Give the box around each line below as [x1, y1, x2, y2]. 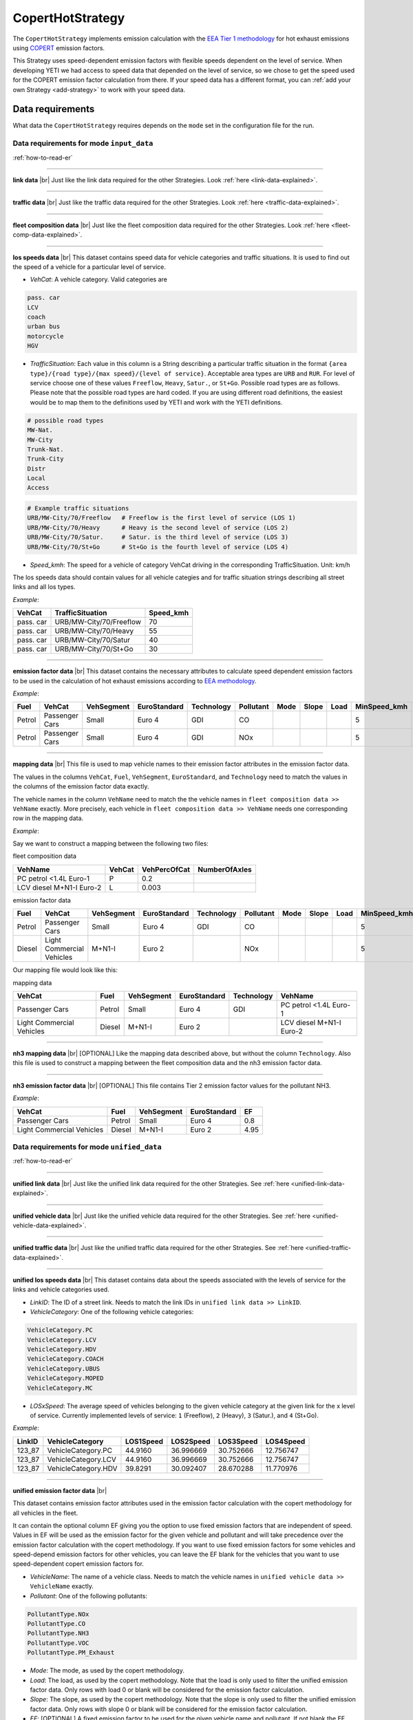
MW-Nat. [27, 427, 53, 434]
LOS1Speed [125, 1437, 164, 1446]
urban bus [27, 323, 61, 330]
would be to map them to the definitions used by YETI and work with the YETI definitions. [30, 398, 283, 406]
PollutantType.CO [27, 1620, 86, 1628]
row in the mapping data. [12, 814, 84, 822]
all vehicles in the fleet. [12, 1509, 78, 1517]
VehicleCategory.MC [27, 1384, 93, 1392]
